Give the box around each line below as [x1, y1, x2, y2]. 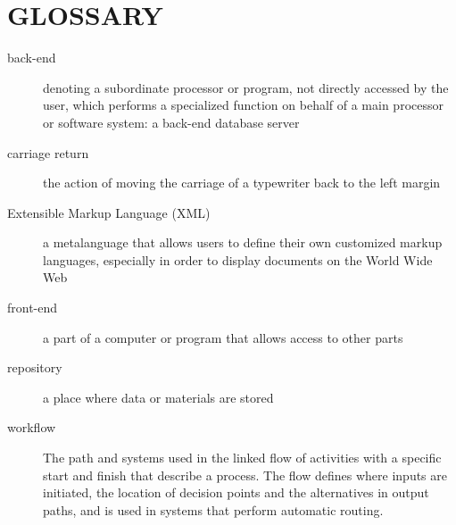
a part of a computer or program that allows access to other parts [43, 328, 403, 346]
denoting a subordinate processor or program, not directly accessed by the [43, 78, 449, 96]
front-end [7, 298, 58, 317]
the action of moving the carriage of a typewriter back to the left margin [43, 173, 441, 192]
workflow [7, 418, 56, 437]
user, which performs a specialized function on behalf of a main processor [43, 96, 444, 114]
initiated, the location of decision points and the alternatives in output [43, 483, 429, 502]
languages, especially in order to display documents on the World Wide [43, 250, 433, 269]
